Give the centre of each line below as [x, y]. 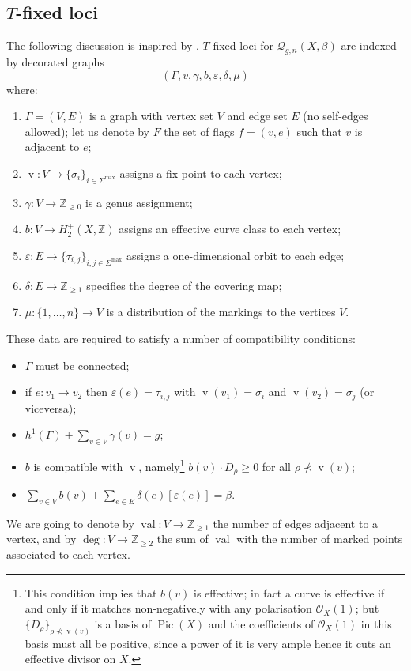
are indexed [369, 45]
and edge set [257, 116]
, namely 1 [162, 465]
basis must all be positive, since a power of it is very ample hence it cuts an [208, 643]
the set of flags [199, 131]
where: [22, 89]
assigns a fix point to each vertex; [201, 173]
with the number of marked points [320, 539]
